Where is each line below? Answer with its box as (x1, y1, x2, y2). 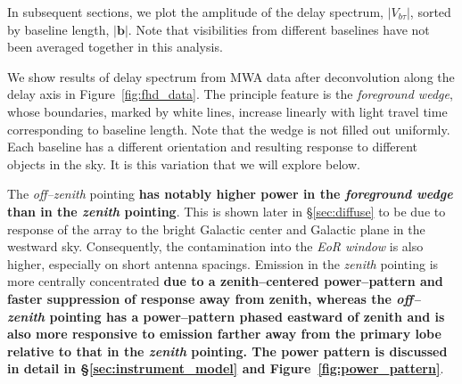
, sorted (409, 3, 451, 20)
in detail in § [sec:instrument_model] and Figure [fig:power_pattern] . (7, 359, 444, 378)
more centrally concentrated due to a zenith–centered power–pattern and (7, 272, 443, 290)
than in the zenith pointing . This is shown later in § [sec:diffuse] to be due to (7, 201, 446, 220)
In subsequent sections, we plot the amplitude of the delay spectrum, (7, 3, 384, 20)
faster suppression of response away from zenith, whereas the (7, 289, 392, 307)
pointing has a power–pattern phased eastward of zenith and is (49, 306, 445, 325)
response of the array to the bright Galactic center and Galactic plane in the (7, 219, 425, 238)
